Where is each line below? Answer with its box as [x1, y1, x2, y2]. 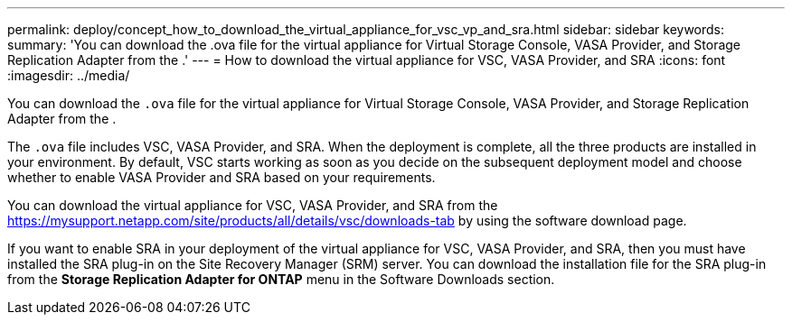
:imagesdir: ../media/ [7, 68, 130, 83]
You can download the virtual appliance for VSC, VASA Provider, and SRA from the [7, 198, 498, 213]
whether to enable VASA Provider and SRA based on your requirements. [7, 170, 436, 185]
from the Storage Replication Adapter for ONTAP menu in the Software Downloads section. [7, 271, 555, 287]
